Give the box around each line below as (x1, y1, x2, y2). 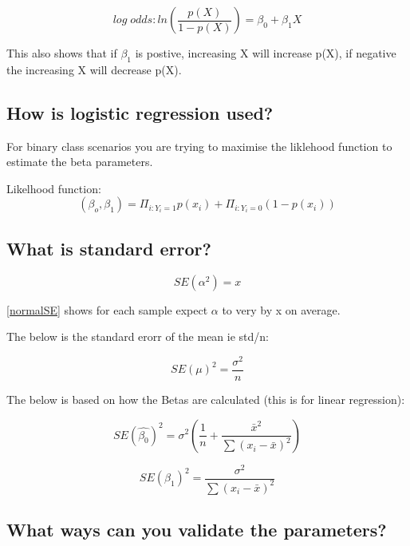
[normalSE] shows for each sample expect (6, 301, 208, 318)
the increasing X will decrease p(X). (6, 61, 182, 77)
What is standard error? (6, 235, 211, 260)
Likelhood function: (6, 180, 101, 196)
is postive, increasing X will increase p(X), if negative (135, 45, 396, 61)
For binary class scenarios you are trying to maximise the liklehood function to (6, 137, 392, 154)
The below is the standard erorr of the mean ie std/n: (6, 328, 269, 345)
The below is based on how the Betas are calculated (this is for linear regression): (6, 390, 405, 407)
